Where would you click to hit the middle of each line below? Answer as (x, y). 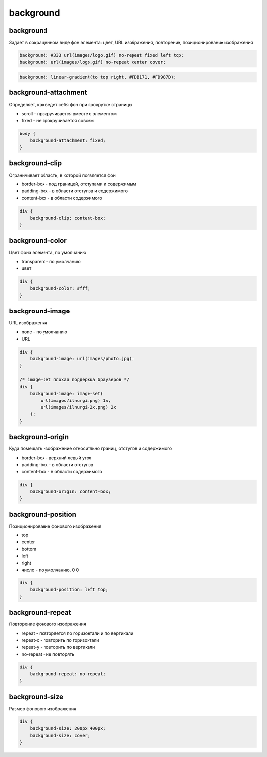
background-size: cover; (60, 735)
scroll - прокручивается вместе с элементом (69, 113)
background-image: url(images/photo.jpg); (82, 359)
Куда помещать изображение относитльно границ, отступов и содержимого (90, 449)
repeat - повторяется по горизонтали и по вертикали (77, 633)
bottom (29, 549)
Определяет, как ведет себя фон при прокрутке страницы (70, 104)
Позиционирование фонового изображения (55, 526)
